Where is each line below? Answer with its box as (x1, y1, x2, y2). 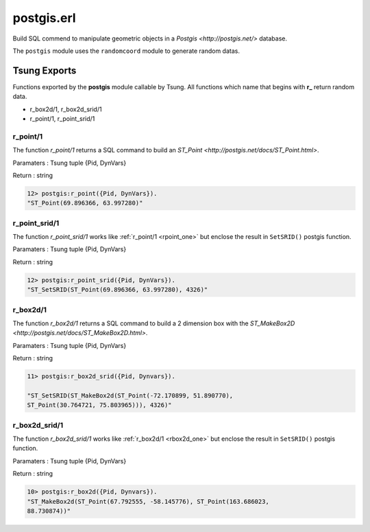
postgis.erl (12, 10, 76, 25)
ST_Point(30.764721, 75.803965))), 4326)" (27, 402, 172, 409)
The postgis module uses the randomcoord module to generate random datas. (12, 47, 240, 55)
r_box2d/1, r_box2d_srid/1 (29, 105, 102, 113)
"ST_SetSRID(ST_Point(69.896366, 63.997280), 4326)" (27, 286, 208, 294)
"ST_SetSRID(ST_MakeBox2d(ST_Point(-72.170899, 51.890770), (27, 391, 234, 400)
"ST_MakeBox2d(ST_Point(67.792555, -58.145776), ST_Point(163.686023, (27, 498, 270, 505)
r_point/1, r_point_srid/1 (29, 115, 95, 123)
